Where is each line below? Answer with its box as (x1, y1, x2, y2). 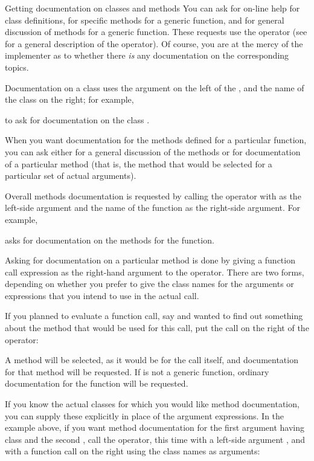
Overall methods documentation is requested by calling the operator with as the (5, 189, 301, 202)
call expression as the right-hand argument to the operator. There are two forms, (5, 265, 304, 278)
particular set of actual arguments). (5, 169, 136, 182)
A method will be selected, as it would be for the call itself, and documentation (5, 353, 298, 366)
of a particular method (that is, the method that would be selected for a (5, 157, 272, 170)
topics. (5, 60, 29, 73)
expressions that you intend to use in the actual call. (5, 289, 199, 301)
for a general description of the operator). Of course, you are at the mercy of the (5, 37, 303, 50)
